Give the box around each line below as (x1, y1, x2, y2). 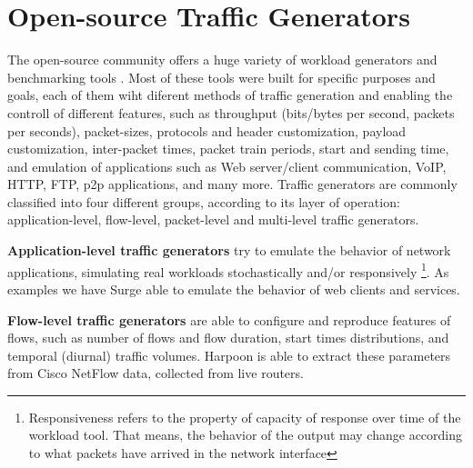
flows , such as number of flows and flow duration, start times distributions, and (7, 328, 449, 347)
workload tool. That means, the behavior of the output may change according (28, 425, 463, 444)
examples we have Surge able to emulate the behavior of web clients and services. (7, 279, 460, 298)
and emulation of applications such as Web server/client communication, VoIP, (7, 156, 447, 175)
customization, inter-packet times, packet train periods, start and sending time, (7, 139, 449, 158)
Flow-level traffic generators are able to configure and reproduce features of (7, 310, 451, 329)
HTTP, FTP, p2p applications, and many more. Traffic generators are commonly (7, 174, 458, 194)
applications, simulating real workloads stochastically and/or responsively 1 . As (7, 259, 449, 281)
